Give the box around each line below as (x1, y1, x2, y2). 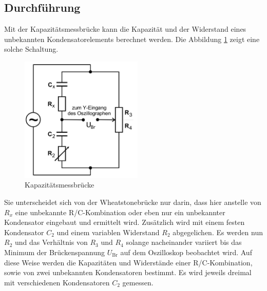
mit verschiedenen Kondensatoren (4, 277, 110, 287)
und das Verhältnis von (14, 237, 88, 247)
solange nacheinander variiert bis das (126, 237, 242, 247)
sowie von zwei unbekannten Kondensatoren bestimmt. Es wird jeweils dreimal (4, 267, 252, 278)
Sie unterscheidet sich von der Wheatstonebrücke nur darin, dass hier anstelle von (4, 196, 261, 207)
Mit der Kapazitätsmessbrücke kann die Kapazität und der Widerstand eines (4, 24, 246, 34)
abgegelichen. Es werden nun (173, 226, 263, 237)
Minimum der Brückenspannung (4, 246, 105, 257)
